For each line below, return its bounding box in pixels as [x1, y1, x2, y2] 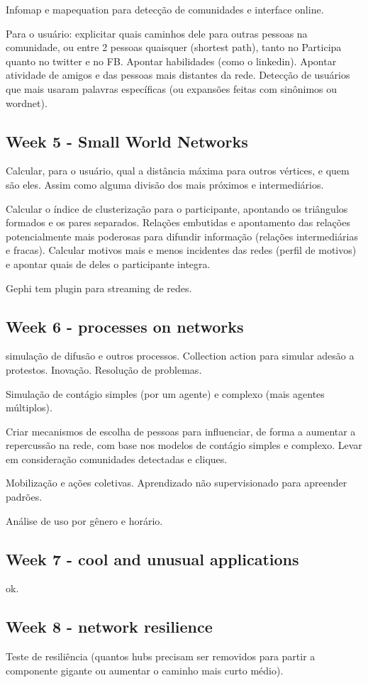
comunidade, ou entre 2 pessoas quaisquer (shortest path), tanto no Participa [6, 40, 342, 55]
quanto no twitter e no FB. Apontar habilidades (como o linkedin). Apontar [6, 53, 337, 68]
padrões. [6, 489, 43, 504]
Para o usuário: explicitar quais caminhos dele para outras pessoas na [6, 26, 308, 40]
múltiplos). [6, 400, 52, 415]
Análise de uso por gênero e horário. [6, 513, 163, 528]
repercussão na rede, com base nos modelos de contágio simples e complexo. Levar [6, 438, 362, 452]
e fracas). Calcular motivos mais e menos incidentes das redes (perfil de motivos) [6, 243, 357, 257]
